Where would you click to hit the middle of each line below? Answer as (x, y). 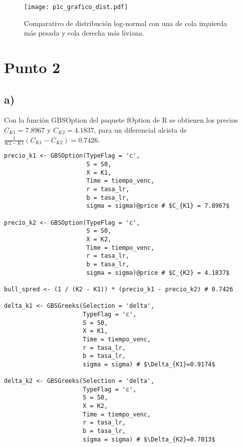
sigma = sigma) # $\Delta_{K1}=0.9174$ (149, 364)
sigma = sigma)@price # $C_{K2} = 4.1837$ (158, 273)
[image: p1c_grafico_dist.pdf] (76, 7)
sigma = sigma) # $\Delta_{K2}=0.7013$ (149, 439)
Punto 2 (32, 67)
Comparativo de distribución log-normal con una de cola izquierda (125, 23)
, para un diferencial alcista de (140, 130)
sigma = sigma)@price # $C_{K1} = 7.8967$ (158, 206)
